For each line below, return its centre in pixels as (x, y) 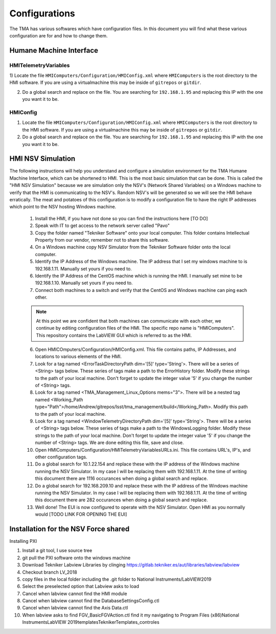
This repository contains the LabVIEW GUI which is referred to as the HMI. (114, 335)
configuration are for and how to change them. (59, 35)
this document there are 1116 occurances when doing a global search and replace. (121, 478)
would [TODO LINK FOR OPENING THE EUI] (81, 514)
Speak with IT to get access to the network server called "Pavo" (102, 226)
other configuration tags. (61, 457)
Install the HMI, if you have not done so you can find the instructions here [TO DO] (121, 218)
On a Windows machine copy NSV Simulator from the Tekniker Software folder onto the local (133, 247)
